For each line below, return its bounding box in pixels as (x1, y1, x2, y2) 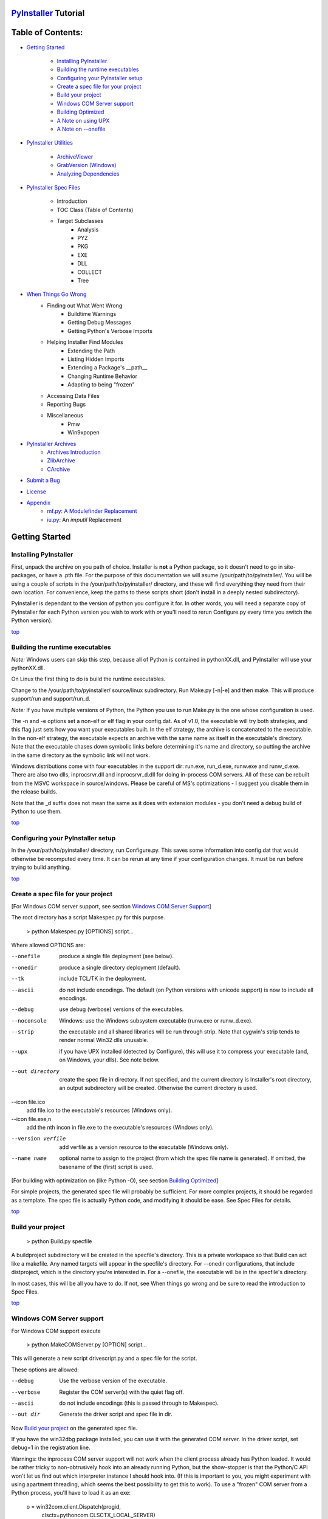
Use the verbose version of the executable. (59, 1377, 167, 1385)
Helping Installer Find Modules (47, 338, 124, 346)
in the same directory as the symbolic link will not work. (11, 751, 151, 759)
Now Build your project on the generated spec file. (11, 1424, 138, 1432)
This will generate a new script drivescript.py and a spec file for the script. (11, 1355, 197, 1362)
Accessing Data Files (47, 392, 100, 399)
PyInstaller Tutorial (11, 8, 85, 18)
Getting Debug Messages (67, 319, 132, 326)
